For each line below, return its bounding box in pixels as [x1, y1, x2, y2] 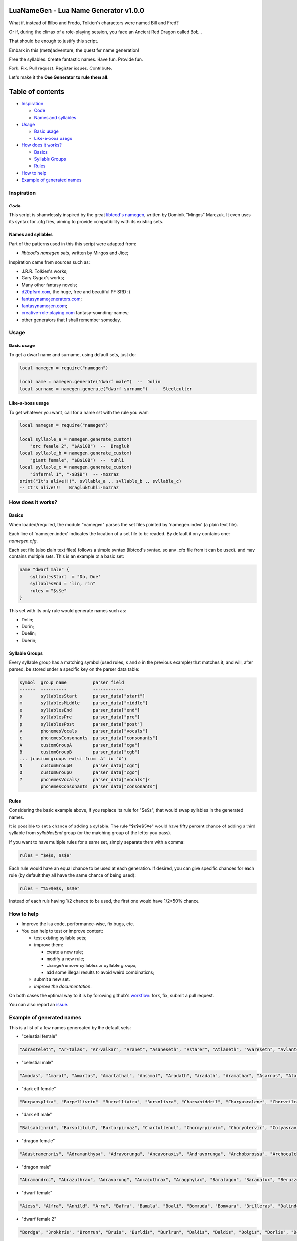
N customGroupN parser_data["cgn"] [19, 762, 140, 768]
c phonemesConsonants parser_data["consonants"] [19, 735, 158, 741]
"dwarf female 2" [21, 1216, 57, 1222]
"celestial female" [21, 1033, 58, 1039]
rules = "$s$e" [30, 588, 67, 593]
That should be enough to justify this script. [9, 38, 99, 44]
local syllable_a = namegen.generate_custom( [19, 436, 132, 442]
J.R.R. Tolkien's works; [21, 268, 68, 274]
